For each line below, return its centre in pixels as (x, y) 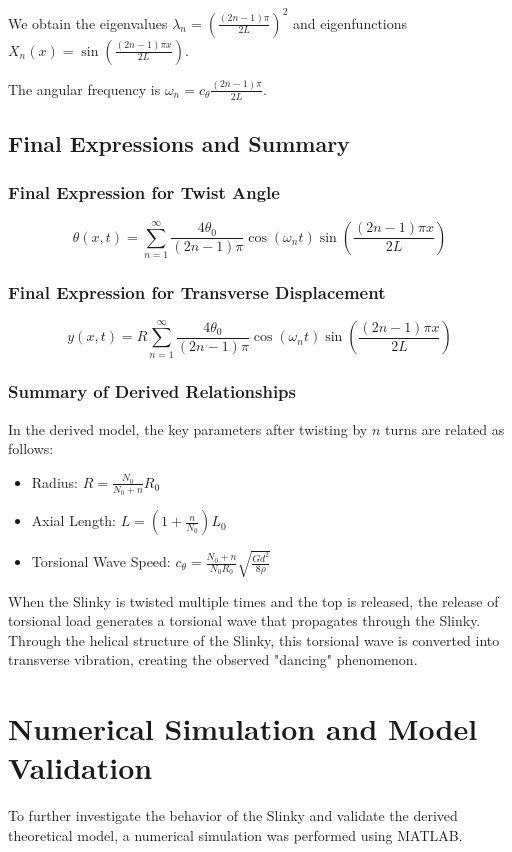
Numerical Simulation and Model (243, 728)
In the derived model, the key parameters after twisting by (188, 428)
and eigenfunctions (350, 22)
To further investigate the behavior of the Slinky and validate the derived (233, 815)
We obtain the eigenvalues (88, 22)
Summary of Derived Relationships (152, 391)
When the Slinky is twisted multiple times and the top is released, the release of (253, 600)
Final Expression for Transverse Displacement (197, 291)
